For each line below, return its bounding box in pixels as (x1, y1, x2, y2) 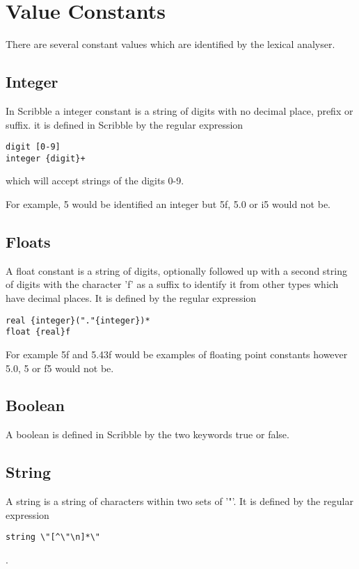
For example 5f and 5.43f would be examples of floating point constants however (6, 346, 348, 361)
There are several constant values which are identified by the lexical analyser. (6, 37, 335, 51)
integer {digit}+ (6, 153, 86, 163)
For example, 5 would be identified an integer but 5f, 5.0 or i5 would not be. (6, 197, 331, 211)
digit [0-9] (6, 142, 61, 152)
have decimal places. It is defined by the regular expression (6, 291, 257, 305)
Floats (6, 231, 51, 252)
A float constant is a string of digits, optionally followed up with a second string (6, 263, 347, 278)
